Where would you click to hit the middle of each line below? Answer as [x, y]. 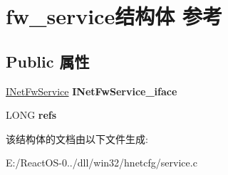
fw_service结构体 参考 [114, 16]
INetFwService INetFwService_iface [92, 91]
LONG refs [31, 115]
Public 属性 [48, 61]
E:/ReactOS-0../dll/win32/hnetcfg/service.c [102, 163]
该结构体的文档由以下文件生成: [77, 138]
